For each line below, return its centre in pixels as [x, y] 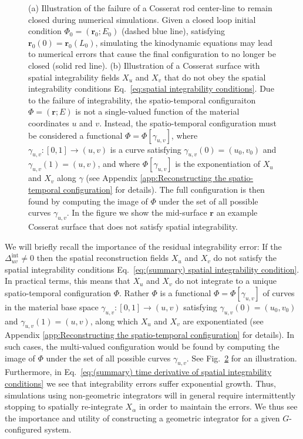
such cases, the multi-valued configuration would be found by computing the [142, 346]
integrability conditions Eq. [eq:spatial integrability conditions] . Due [151, 88]
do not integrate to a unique [226, 281]
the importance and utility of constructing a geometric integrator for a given [142, 418]
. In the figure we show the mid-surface [137, 212]
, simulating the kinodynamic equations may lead [184, 42]
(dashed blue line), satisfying [173, 31]
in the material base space [52, 306]
